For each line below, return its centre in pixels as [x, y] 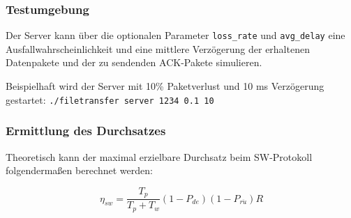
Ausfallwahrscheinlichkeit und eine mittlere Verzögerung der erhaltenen [158, 48]
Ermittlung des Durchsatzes [86, 131]
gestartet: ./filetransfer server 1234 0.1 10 [110, 99]
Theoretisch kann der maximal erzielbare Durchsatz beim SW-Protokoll [159, 156]
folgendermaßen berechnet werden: [79, 170]
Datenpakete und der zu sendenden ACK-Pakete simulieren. [134, 62]
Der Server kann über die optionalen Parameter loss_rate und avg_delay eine [175, 35]
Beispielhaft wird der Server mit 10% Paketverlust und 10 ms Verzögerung [165, 86]
